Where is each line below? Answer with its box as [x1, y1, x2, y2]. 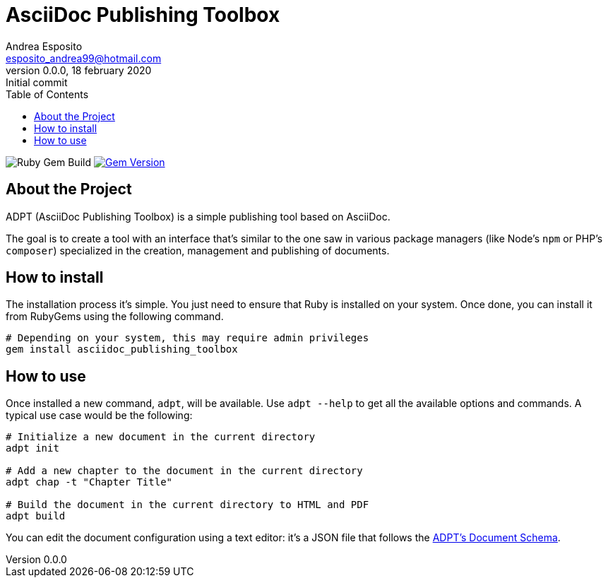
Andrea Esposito [6, 40, 83, 52]
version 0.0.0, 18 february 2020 [6, 64, 152, 76]
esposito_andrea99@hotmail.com [6, 52, 162, 64]
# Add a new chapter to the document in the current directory [6, 465, 363, 477]
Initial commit [6, 76, 68, 88]
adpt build [6, 510, 66, 522]
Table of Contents [6, 88, 89, 100]
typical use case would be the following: [6, 409, 193, 422]
